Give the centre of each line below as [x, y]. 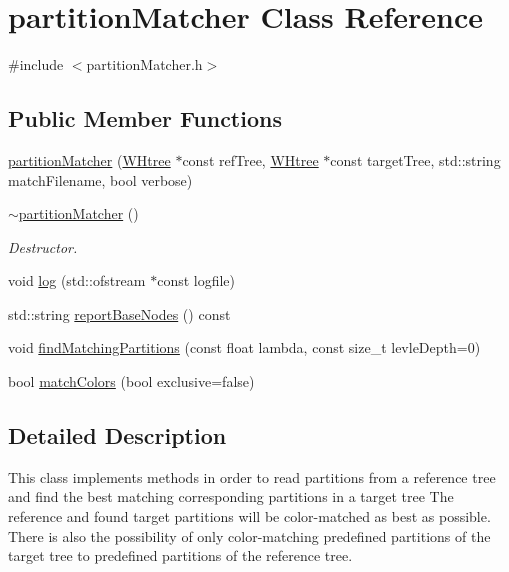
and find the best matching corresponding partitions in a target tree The [231, 496]
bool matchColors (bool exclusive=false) [131, 381]
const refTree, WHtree [250, 159]
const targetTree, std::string [415, 159]
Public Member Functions [145, 118]
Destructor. [43, 246]
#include [36, 64]
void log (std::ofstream [77, 280]
